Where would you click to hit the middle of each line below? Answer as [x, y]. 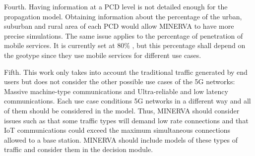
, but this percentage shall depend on [189, 45]
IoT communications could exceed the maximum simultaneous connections [117, 130]
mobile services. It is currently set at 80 [64, 45]
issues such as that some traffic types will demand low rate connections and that [126, 120]
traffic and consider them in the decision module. [79, 149]
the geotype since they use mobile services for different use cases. [103, 55]
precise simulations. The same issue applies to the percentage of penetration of [124, 35]
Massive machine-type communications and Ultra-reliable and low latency [116, 91]
